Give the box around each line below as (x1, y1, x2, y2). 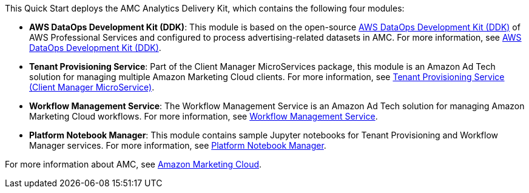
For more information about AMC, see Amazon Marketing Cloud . (5, 159, 262, 169)
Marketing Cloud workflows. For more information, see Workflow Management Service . (29, 111, 378, 121)
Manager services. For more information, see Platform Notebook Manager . (29, 140, 326, 151)
